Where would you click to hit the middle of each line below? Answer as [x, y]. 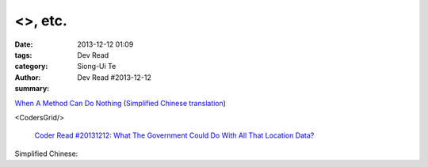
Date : [24, 44]
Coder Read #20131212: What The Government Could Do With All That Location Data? [174, 135]
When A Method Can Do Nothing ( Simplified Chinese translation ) [120, 103]
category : [31, 66]
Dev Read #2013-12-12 [115, 77]
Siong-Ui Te [97, 66]
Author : [28, 77]
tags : [23, 55]
